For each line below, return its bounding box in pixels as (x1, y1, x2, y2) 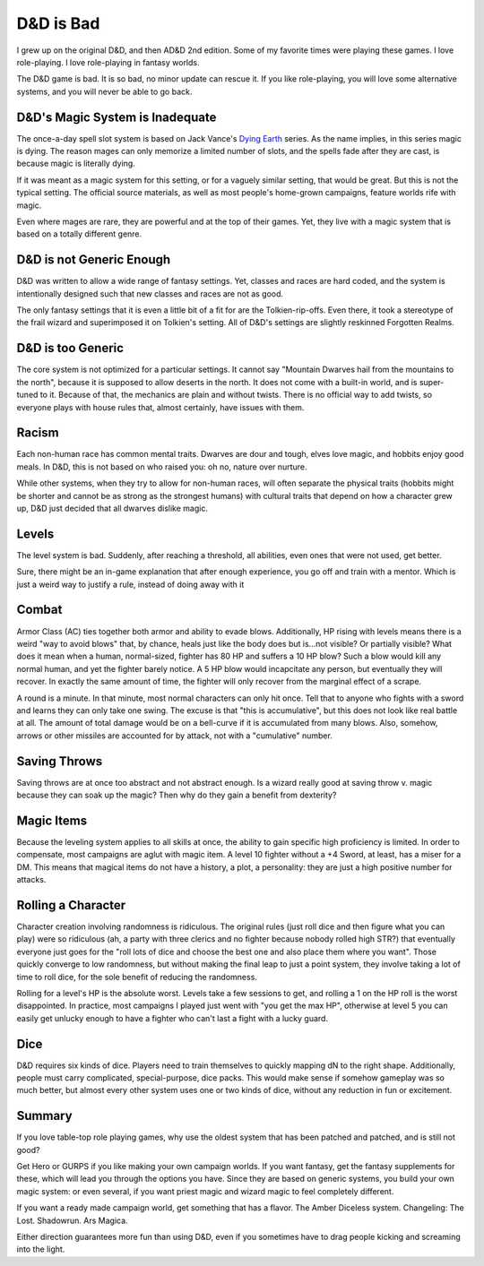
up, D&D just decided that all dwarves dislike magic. (16, 503, 208, 513)
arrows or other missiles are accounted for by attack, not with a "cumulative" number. (16, 730, 333, 741)
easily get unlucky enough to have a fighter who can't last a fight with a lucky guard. (16, 1012, 329, 1023)
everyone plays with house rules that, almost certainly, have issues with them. (16, 401, 305, 412)
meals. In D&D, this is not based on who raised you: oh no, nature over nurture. (16, 461, 307, 472)
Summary (16, 1108, 73, 1124)
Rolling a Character (16, 897, 126, 913)
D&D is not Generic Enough (16, 252, 171, 268)
